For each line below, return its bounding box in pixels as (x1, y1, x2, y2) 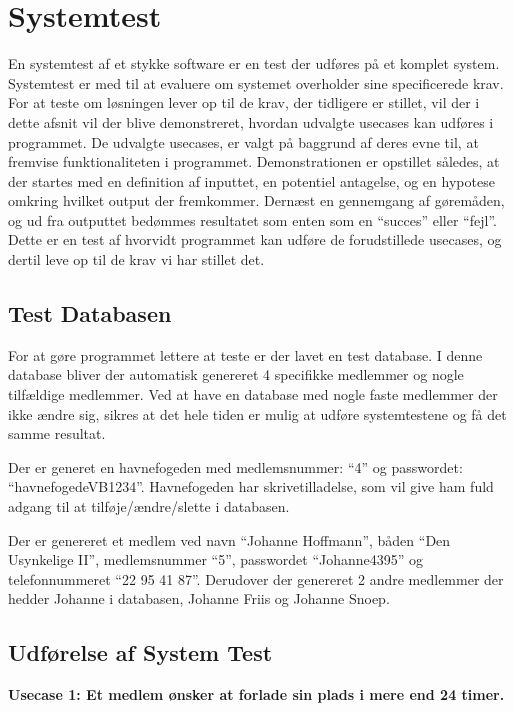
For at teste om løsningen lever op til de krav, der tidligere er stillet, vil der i (8, 92, 480, 113)
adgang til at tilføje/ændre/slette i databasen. (8, 496, 290, 517)
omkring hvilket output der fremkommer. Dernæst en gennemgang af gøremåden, (8, 190, 505, 211)
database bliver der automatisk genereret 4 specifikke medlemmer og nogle (8, 364, 464, 385)
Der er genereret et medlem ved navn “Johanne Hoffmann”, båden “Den (8, 529, 451, 550)
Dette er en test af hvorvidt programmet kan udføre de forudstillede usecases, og (8, 229, 502, 250)
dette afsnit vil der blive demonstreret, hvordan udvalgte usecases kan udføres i (8, 111, 494, 132)
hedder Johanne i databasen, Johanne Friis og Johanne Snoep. (8, 588, 390, 609)
